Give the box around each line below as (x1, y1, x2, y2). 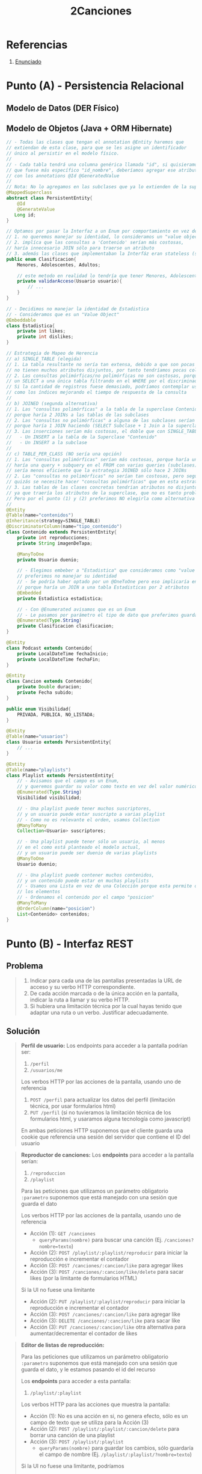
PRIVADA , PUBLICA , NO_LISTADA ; (17, 711, 96, 718)
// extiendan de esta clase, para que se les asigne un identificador (6, 145, 187, 151)
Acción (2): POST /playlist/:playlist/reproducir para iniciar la (29, 1249, 188, 1256)
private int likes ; (17, 328, 66, 334)
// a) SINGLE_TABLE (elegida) (6, 356, 82, 362)
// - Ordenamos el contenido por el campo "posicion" (17, 894, 155, 901)
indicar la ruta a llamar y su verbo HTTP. (29, 996, 130, 1003)
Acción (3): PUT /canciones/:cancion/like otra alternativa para (29, 1324, 186, 1331)
